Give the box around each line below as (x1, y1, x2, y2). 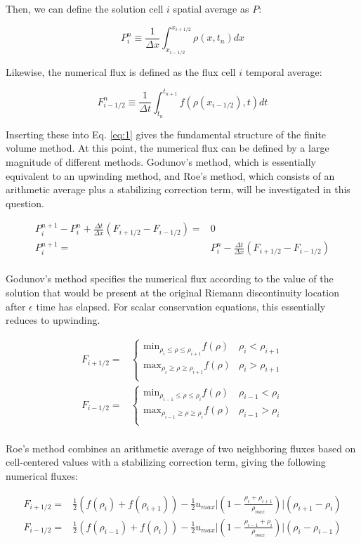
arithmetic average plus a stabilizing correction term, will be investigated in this (6, 182, 350, 197)
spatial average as (173, 1, 249, 15)
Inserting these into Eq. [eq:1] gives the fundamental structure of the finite (6, 126, 327, 141)
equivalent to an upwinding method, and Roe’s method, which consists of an (6, 168, 335, 183)
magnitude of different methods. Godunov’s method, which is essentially (6, 155, 316, 169)
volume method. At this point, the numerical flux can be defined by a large (6, 140, 329, 155)
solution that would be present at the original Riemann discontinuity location (6, 285, 339, 300)
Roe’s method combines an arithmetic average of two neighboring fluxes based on (6, 440, 356, 455)
